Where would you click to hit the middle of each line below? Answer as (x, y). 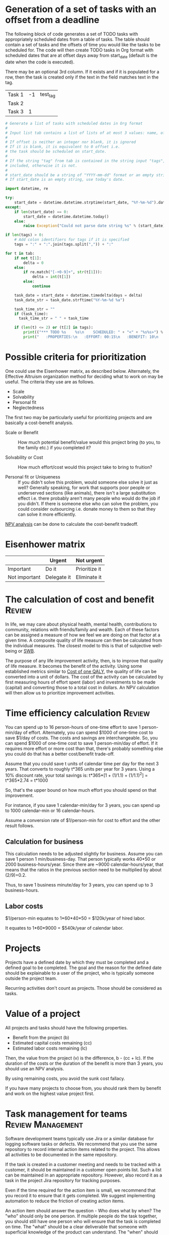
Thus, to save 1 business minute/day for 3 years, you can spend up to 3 (79, 885)
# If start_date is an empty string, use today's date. (65, 180)
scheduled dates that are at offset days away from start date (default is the (81, 56)
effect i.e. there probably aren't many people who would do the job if (89, 498)
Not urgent (89, 560)
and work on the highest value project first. (50, 1093)
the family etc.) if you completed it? (55, 447)
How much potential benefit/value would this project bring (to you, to (89, 442)
